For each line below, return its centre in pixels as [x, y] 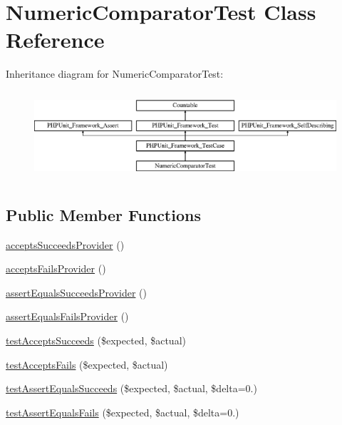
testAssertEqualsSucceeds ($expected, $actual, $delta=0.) [131, 388]
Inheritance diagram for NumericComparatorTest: [115, 74]
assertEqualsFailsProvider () [67, 316]
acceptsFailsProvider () [56, 268]
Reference [55, 40]
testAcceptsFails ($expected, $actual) [87, 364]
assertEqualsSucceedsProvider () [76, 292]
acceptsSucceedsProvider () [65, 244]
